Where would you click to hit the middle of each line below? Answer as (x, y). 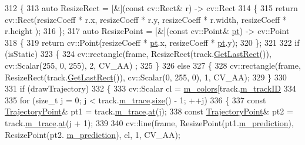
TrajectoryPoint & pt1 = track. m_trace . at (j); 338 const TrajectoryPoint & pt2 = (149, 111)
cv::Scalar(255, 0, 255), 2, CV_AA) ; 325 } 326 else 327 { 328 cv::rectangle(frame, (153, 65)
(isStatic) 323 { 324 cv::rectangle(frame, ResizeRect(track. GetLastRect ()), (138, 54)
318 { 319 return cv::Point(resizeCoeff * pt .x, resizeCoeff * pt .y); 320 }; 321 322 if (152, 42)
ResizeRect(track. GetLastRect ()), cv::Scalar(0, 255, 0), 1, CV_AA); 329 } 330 (146, 77)
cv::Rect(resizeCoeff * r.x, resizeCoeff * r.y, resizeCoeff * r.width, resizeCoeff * (146, 19)
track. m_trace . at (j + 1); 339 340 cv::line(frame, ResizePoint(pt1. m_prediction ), (149, 122)
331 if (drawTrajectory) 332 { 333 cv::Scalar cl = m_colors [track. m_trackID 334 (150, 88)
